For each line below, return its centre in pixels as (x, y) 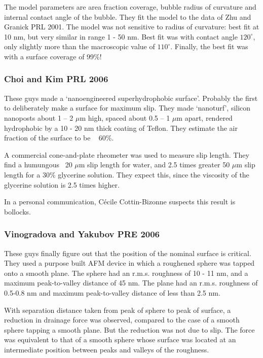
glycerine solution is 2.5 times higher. (62, 184)
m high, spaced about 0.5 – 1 (125, 117)
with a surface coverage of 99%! (53, 56)
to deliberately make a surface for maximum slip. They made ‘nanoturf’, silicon (127, 108)
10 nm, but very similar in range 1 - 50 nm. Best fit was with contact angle (121, 36)
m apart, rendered (204, 117)
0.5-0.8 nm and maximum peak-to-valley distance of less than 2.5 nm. (112, 292)
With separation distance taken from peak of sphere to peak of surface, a (118, 310)
